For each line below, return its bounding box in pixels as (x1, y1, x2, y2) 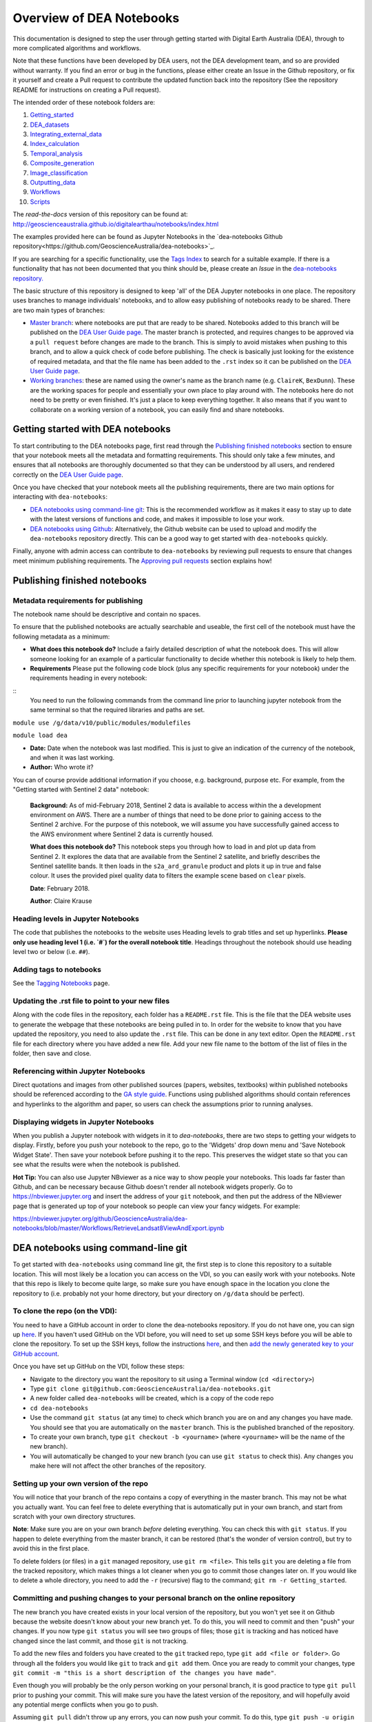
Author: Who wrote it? (30, 763, 94, 771)
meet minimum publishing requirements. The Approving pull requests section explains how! (12, 557, 272, 565)
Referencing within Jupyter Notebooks (12, 1066, 146, 1076)
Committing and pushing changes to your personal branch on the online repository (12, 1593, 296, 1603)
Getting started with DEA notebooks (12, 424, 172, 435)
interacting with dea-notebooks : (12, 492, 108, 501)
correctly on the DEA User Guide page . (12, 470, 123, 479)
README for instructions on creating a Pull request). (12, 85, 161, 94)
